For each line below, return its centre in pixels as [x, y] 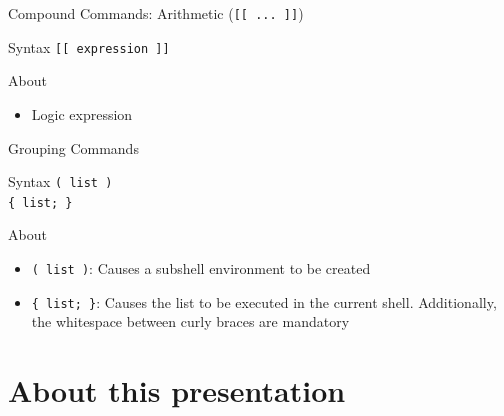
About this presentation [177, 390]
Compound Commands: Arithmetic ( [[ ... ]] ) [156, 13]
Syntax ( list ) [60, 181]
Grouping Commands [73, 147]
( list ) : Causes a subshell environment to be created [201, 268]
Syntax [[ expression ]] [89, 46]
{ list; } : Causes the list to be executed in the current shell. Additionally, [264, 301]
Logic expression [82, 113]
